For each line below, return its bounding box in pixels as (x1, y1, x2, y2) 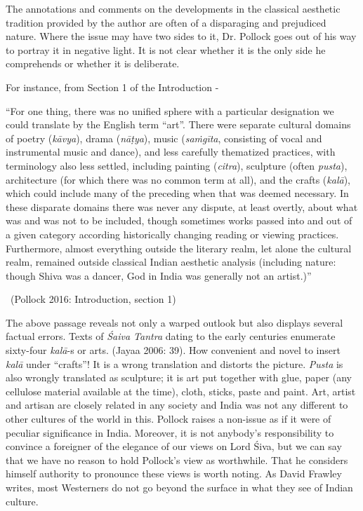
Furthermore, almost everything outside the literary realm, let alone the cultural (6, 240, 352, 255)
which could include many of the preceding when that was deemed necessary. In (6, 186, 349, 200)
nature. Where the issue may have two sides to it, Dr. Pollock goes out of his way (6, 29, 357, 43)
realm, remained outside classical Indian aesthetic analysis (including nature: (6, 254, 336, 269)
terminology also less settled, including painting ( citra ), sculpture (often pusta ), (6, 158, 348, 172)
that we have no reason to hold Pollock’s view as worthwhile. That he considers (6, 452, 348, 467)
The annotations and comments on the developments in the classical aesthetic (6, 1, 341, 15)
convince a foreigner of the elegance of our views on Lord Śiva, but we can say (6, 439, 342, 454)
